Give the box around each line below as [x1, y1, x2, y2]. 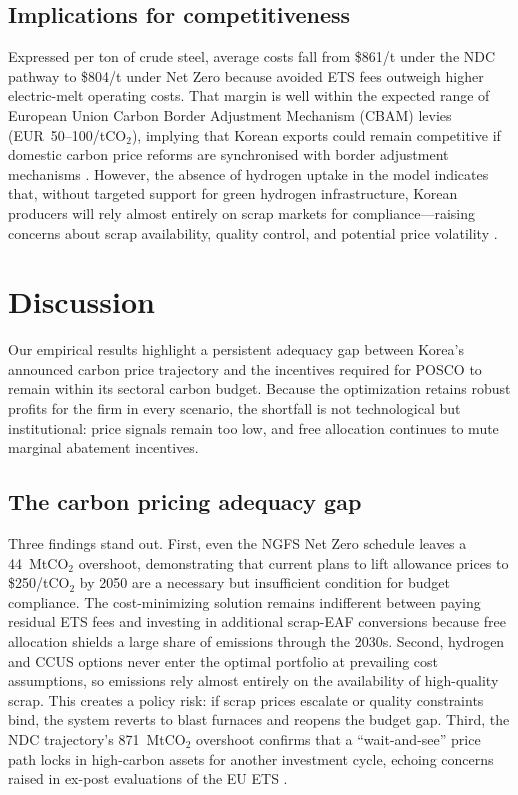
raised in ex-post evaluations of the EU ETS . [8, 768, 288, 789]
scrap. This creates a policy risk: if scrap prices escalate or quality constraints [8, 689, 484, 710]
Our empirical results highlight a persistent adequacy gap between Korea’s [8, 339, 464, 360]
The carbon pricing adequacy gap [8, 486, 362, 517]
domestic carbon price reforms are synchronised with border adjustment [8, 144, 449, 165]
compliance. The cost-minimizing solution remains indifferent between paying [8, 591, 481, 612]
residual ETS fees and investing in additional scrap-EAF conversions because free [8, 611, 506, 632]
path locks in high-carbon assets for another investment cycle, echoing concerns [8, 748, 494, 769]
